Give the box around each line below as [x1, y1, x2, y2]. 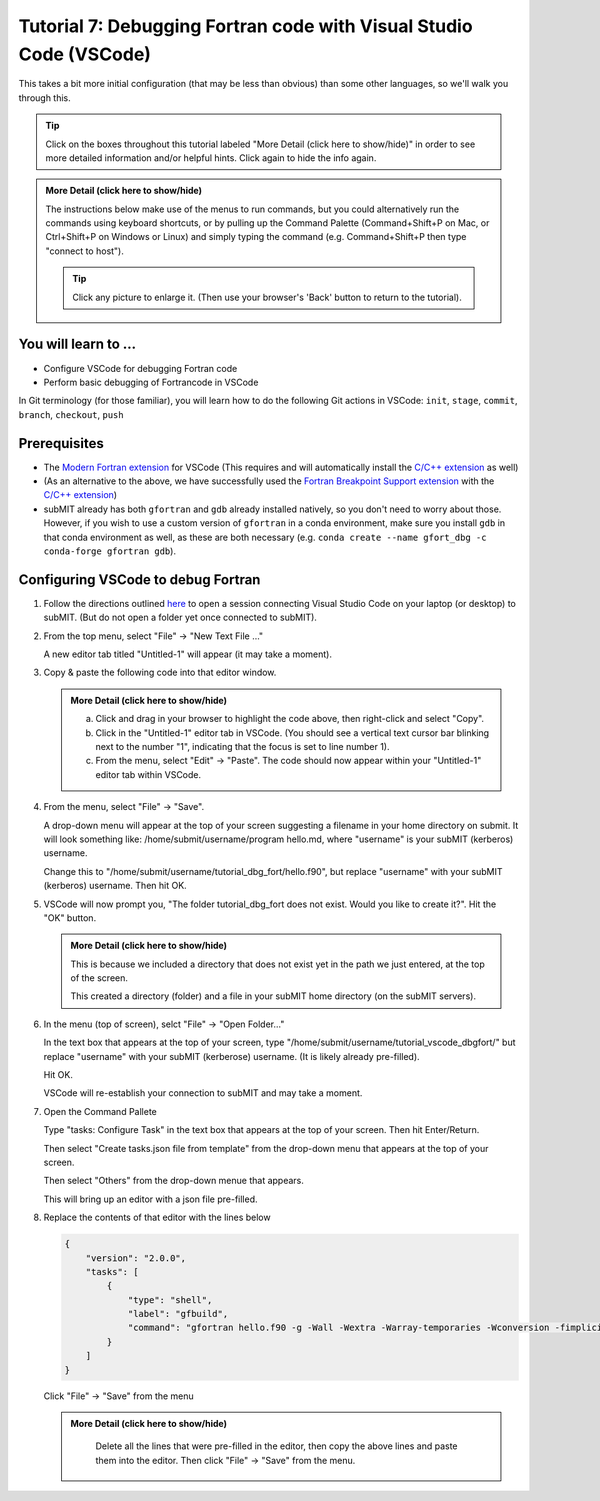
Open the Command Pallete [43, 1105, 157, 1117]
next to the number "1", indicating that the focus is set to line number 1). [95, 741, 390, 752]
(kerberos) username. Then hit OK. [43, 880, 187, 892]
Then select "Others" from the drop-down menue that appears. [43, 1175, 305, 1187]
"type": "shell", [127, 1294, 213, 1305]
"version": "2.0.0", [85, 1252, 187, 1264]
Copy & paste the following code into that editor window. [43, 666, 277, 679]
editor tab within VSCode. [95, 768, 202, 780]
